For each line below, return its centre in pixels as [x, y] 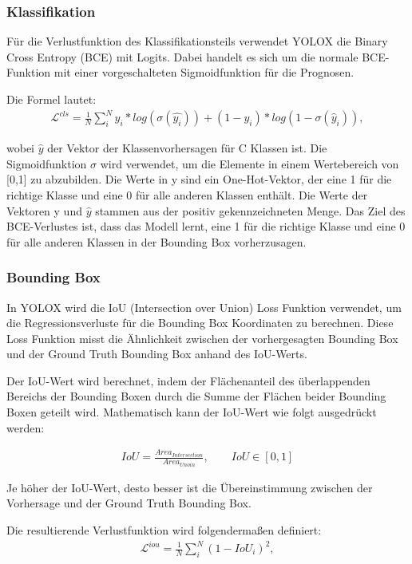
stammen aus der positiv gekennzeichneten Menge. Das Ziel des [250, 210]
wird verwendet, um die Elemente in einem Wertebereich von [250, 163]
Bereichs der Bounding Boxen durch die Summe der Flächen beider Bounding [196, 396]
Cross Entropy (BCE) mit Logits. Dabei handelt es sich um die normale [182, 56]
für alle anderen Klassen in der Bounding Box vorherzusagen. [156, 241]
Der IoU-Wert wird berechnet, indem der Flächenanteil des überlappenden [188, 380]
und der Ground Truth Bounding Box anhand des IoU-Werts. [157, 354]
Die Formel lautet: [51, 99]
